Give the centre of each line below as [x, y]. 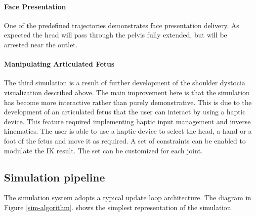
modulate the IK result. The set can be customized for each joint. [103, 150]
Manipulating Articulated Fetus [59, 64]
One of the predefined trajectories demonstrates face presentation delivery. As [122, 25]
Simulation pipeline [55, 177]
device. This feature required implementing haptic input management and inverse [127, 121]
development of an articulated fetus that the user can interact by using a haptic [125, 112]
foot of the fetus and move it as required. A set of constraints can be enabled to [125, 140]
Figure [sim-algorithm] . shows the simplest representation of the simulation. [119, 207]
